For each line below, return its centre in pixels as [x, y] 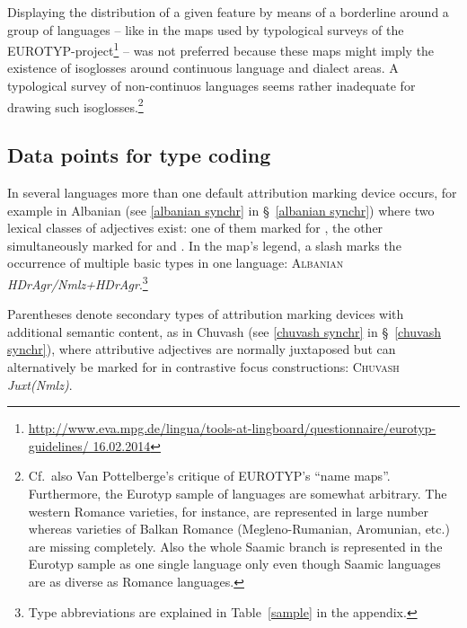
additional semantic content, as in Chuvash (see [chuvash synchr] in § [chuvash [224, 331]
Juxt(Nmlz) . [40, 384]
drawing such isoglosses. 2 [75, 105]
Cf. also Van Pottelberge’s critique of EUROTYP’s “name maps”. [209, 476]
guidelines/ [58, 445]
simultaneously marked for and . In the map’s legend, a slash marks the [204, 245]
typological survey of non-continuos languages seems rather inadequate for [211, 86]
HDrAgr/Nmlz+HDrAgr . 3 [78, 283]
